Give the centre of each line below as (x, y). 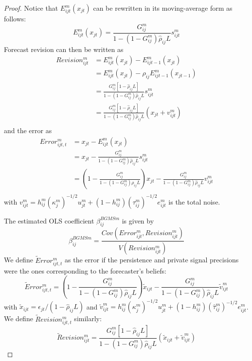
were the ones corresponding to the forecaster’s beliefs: (85, 270)
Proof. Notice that (31, 8)
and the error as (28, 130)
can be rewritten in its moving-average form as (163, 8)
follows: (15, 18)
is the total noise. (194, 201)
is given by (138, 220)
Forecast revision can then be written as (64, 49)
